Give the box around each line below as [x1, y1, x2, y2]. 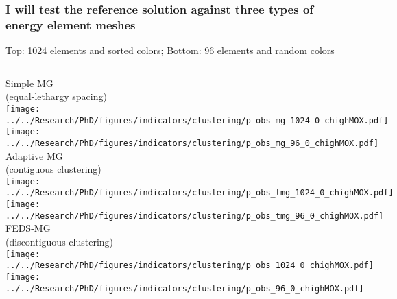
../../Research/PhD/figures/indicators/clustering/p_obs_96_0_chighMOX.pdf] [5, 283, 364, 294]
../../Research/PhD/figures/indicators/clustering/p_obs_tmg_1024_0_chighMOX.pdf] [5, 188, 394, 198]
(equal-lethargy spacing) [5, 89, 107, 104]
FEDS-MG [5, 221, 51, 235]
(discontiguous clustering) [5, 234, 114, 248]
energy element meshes [5, 16, 136, 33]
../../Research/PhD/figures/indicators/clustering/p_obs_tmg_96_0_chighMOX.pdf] [5, 211, 384, 221]
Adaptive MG [5, 148, 63, 163]
